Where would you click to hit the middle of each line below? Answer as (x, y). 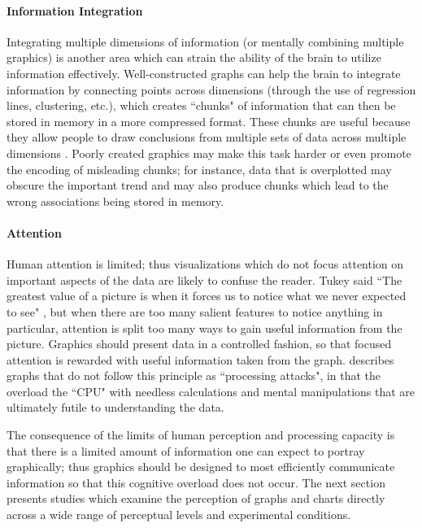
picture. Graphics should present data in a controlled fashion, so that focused (199, 344)
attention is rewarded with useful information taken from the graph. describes (200, 359)
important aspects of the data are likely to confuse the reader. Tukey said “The (204, 279)
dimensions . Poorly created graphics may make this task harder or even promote (209, 153)
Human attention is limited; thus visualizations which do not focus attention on (205, 264)
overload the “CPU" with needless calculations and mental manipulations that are (211, 391)
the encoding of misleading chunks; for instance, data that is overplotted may (199, 169)
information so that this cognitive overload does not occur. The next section (196, 482)
